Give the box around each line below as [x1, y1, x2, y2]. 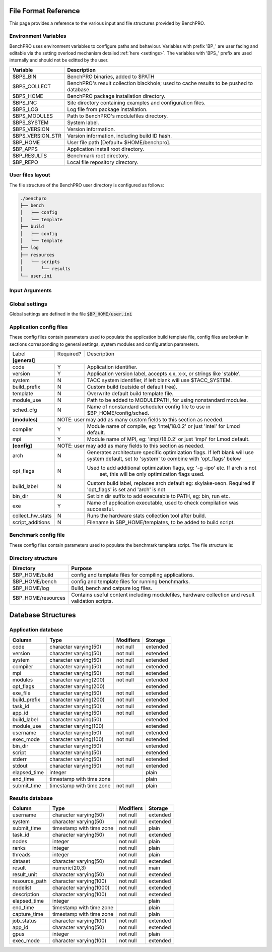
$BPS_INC [12, 99, 37, 106]
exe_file [12, 689, 31, 696]
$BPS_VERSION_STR [12, 132, 61, 139]
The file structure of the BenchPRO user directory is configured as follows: [9, 182, 164, 188]
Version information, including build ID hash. [67, 132, 172, 139]
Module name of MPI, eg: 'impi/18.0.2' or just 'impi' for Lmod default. [87, 436, 250, 443]
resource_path [12, 877, 47, 884]
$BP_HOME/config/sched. [87, 410, 150, 417]
